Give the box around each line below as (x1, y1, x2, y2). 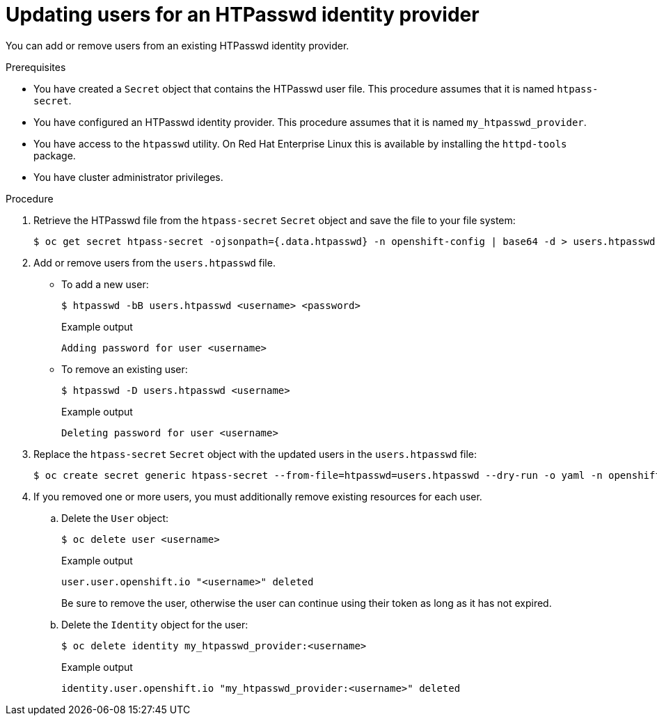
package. (33, 149, 76, 161)
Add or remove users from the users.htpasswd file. (33, 256, 276, 269)
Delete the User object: (61, 512, 169, 524)
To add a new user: (61, 278, 149, 290)
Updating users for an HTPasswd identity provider (6, 3, 480, 26)
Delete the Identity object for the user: (61, 618, 248, 631)
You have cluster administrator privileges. (33, 171, 223, 183)
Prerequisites (6, 61, 66, 73)
